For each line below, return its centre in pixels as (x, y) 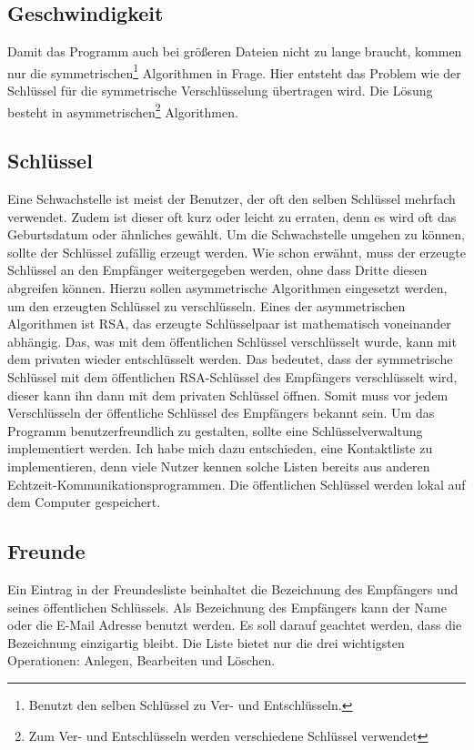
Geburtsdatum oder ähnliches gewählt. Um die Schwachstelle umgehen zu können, (236, 234)
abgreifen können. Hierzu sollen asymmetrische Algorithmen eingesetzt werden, (227, 288)
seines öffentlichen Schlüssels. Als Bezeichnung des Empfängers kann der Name (227, 607)
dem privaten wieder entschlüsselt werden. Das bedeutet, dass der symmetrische (230, 359)
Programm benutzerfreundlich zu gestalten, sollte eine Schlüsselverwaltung (215, 430)
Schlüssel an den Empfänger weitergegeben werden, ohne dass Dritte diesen (217, 270)
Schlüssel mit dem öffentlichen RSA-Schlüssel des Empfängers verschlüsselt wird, (232, 377)
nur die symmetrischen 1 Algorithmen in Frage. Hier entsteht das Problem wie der (234, 71)
